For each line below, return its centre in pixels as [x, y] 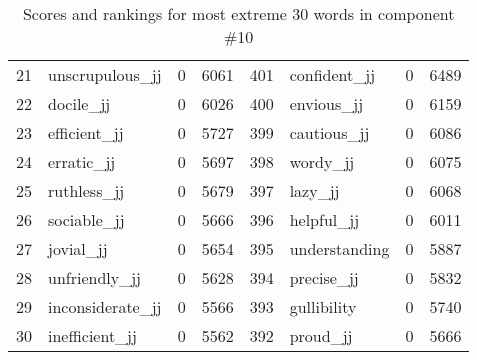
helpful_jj [324, 219]
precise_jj [324, 277]
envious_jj [326, 103]
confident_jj [332, 74]
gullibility [323, 306]
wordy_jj [322, 161]
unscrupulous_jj [105, 74]
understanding [339, 248]
